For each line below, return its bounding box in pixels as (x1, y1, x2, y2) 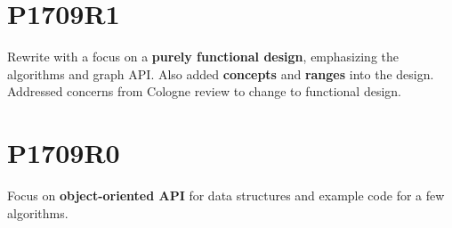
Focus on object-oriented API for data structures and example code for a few (7, 186, 445, 205)
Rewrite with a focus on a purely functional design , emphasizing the (7, 47, 399, 66)
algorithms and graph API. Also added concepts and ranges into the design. (7, 64, 434, 83)
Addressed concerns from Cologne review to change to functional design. (7, 82, 402, 101)
